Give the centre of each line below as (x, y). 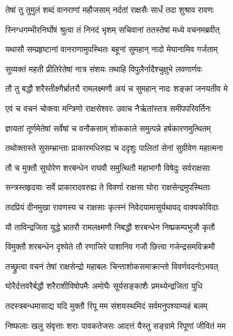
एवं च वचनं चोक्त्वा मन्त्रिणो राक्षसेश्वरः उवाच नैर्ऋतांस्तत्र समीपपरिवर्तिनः (108, 108)
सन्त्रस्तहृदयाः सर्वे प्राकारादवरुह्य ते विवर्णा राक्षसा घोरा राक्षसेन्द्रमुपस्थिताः (108, 187)
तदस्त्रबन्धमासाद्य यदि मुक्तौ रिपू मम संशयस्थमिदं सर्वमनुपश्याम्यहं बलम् (107, 305)
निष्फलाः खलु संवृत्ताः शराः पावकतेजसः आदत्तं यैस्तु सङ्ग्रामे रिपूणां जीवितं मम (116, 325)
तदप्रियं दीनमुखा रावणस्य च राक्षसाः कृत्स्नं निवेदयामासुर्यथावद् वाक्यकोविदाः (112, 206)
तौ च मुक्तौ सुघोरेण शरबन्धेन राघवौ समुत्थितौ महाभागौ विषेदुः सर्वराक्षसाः (108, 167)
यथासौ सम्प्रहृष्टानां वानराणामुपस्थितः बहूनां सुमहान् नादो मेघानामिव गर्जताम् (112, 49)
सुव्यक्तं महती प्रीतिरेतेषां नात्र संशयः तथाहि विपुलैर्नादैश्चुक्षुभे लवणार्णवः (104, 68)
